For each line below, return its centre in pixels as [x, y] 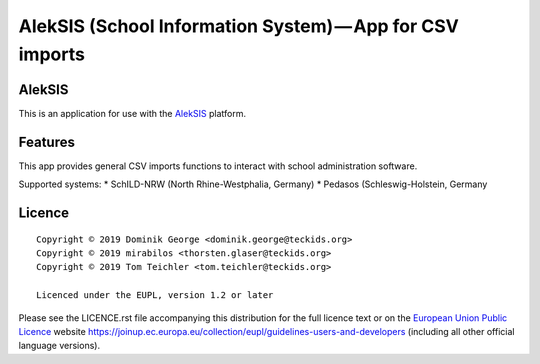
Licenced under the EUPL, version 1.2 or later [155, 295]
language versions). [59, 346]
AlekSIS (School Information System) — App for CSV [239, 26]
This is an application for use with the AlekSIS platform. [132, 113]
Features [46, 141]
